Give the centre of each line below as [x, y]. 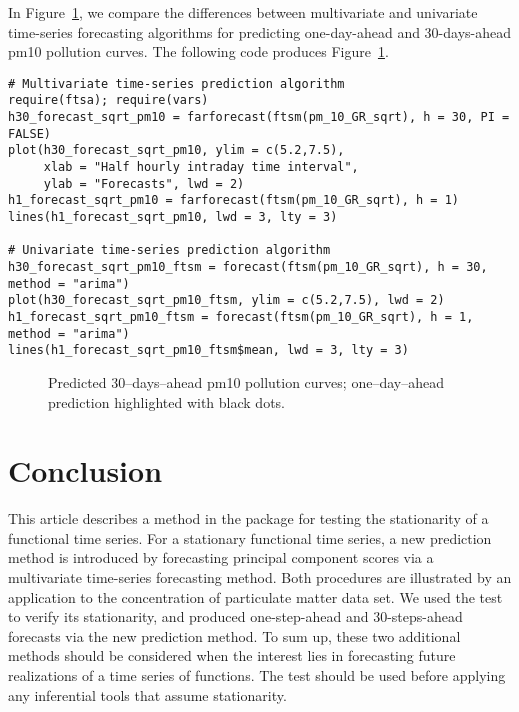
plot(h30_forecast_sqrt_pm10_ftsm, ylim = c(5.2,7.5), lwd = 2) [226, 300]
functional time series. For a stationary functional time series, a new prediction [250, 537]
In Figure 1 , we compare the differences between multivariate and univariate [243, 12]
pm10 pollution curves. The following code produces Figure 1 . [198, 51]
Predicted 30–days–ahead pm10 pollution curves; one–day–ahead [246, 381]
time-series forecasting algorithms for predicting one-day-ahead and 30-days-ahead [260, 31]
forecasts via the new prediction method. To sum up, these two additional [234, 635]
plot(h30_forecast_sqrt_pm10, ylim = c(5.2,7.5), [176, 150]
